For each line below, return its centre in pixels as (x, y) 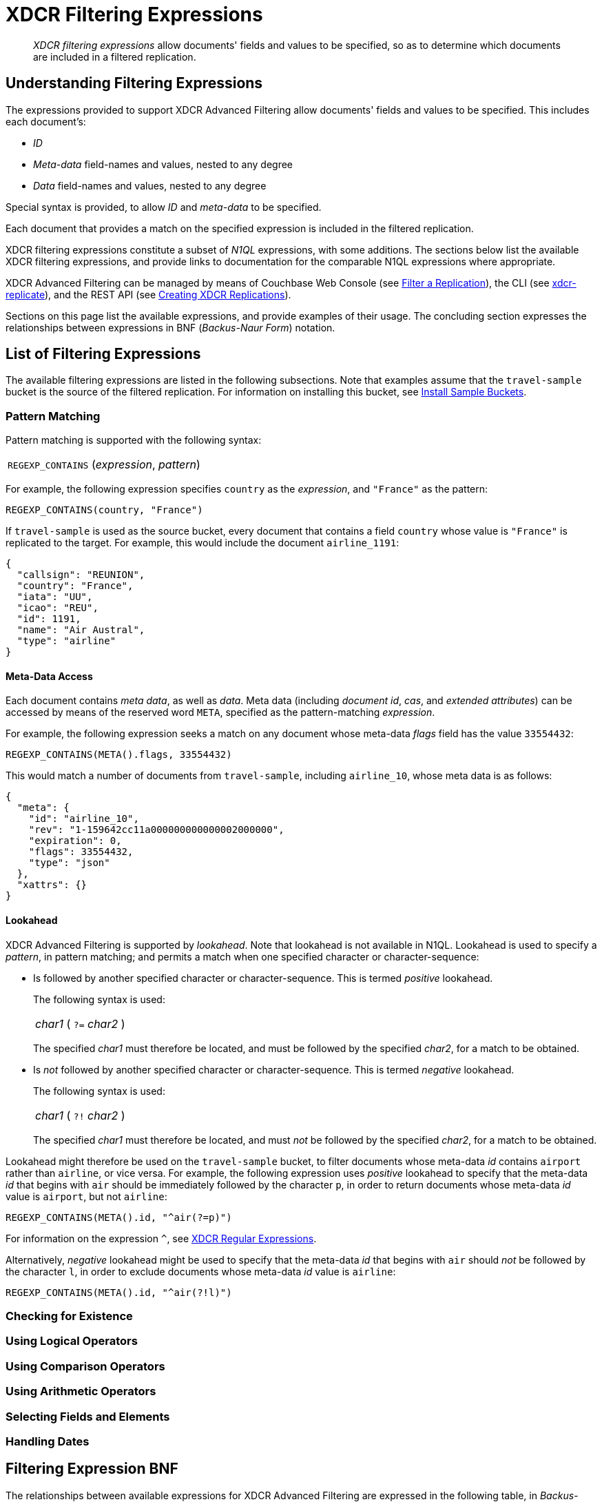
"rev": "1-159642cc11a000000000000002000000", (156, 830)
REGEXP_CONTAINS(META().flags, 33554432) (119, 755)
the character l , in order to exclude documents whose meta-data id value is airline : (201, 1271)
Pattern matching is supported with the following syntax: (134, 440)
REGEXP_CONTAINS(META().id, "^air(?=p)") (119, 1217)
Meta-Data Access (49, 676)
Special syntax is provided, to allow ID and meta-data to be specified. (164, 207)
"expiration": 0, (75, 841)
